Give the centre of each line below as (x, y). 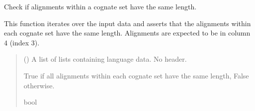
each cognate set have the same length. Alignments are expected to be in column (127, 33)
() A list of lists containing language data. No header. (105, 59)
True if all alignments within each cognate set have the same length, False (136, 75)
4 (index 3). (22, 42)
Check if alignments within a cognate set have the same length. (100, 6)
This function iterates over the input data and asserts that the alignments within (127, 23)
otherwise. (39, 85)
